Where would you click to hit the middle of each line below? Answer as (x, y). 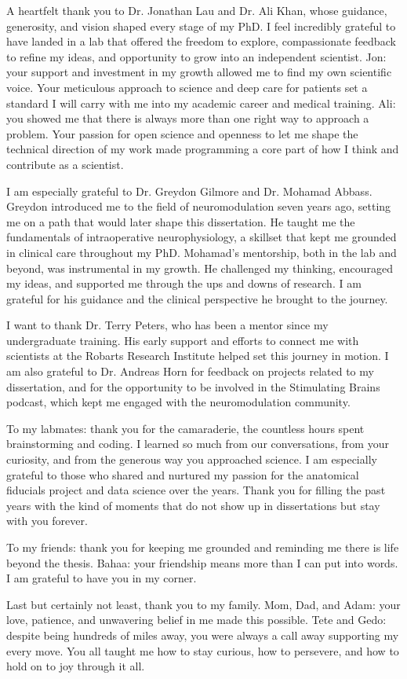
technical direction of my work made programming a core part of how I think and (203, 149)
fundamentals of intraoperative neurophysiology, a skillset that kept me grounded (202, 237)
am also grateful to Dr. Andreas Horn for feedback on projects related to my (190, 371)
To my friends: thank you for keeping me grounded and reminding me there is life (203, 547)
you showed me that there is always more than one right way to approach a (188, 118)
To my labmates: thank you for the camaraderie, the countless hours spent (185, 428)
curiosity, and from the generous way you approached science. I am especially (192, 459)
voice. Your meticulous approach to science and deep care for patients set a (187, 87)
